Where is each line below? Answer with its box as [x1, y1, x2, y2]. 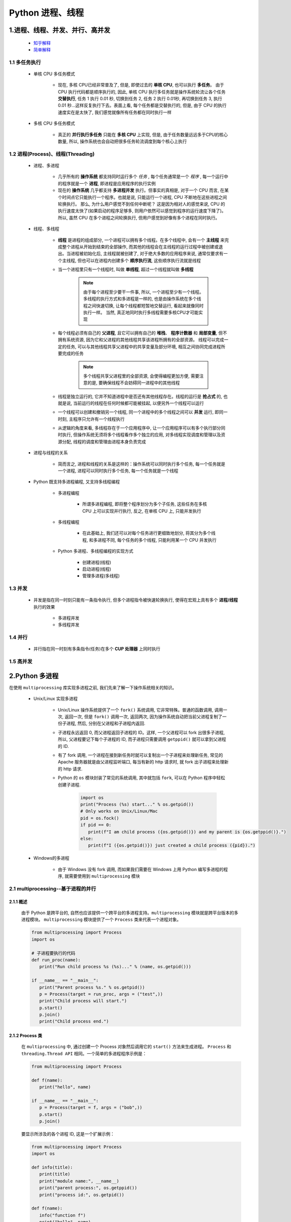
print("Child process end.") [39, 1019, 109, 1024]
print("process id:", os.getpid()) [39, 1192, 125, 1198]
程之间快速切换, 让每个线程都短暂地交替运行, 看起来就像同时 [83, 303, 204, 308]
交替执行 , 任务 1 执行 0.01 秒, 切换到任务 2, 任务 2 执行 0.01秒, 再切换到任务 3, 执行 [58, 96, 222, 102]
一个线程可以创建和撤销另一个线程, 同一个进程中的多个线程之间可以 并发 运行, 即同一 [58, 409, 228, 415]
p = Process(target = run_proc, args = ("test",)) [39, 991, 163, 997]
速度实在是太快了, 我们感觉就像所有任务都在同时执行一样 [58, 109, 172, 115]
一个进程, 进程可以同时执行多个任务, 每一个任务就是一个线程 [58, 468, 178, 474]
